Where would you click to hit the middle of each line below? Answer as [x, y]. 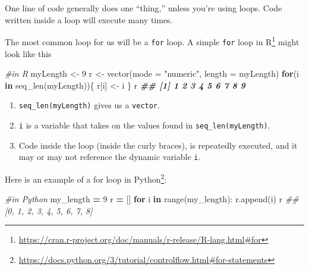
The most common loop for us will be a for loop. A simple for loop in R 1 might [152, 41]
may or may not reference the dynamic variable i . [110, 157]
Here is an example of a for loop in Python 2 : [86, 178]
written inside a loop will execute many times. [89, 19]
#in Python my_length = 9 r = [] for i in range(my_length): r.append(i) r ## [152, 199]
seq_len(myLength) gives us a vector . [89, 105]
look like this [28, 53]
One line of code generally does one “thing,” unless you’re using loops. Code [144, 8]
